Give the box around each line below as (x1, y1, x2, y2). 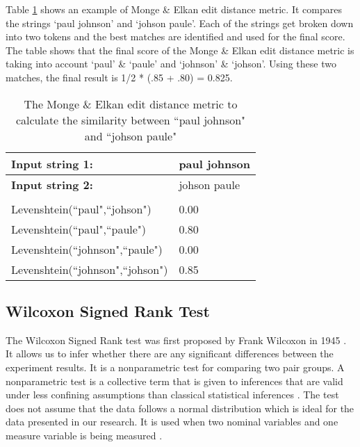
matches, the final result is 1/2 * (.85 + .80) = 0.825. (6, 70, 233, 84)
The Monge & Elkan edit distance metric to (24, 95, 238, 112)
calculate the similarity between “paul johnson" (15, 111, 246, 128)
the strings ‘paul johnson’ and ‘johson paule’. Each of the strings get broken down (6, 15, 354, 30)
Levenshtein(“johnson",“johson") (11, 261, 168, 277)
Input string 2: (11, 176, 93, 193)
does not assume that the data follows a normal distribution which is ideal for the (6, 400, 354, 415)
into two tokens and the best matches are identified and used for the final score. (6, 29, 345, 44)
